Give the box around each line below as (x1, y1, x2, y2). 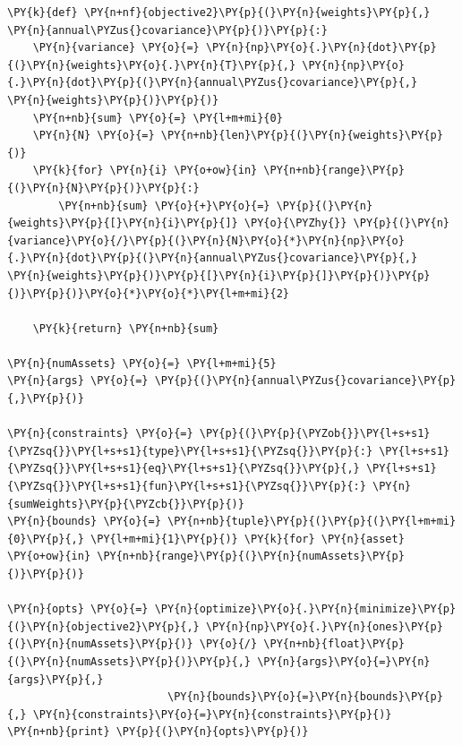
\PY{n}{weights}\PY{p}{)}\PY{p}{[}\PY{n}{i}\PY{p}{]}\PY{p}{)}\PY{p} (7, 269, 431, 282)
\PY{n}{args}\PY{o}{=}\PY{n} (257, 655, 431, 668)
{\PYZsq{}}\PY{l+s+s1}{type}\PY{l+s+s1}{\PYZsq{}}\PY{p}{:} (7, 444, 373, 458)
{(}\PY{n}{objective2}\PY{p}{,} (7, 620, 200, 633)
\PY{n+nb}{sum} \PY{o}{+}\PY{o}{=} (58, 199, 270, 212)
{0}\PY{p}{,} (7, 532, 84, 545)
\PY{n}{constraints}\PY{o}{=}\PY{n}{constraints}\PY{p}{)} (32, 707, 392, 721)
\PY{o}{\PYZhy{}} (244, 217, 347, 230)
